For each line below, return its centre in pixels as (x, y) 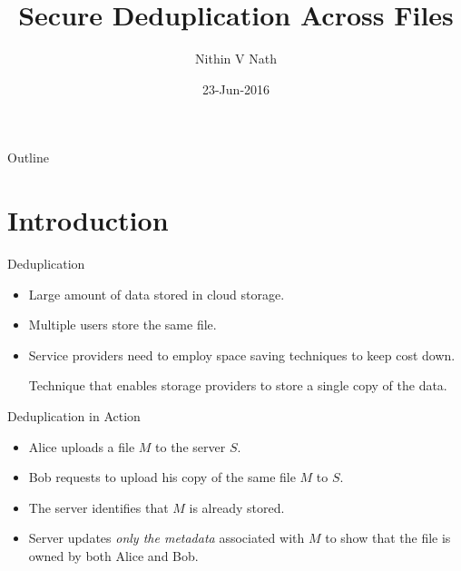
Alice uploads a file (82, 446)
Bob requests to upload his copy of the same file (162, 477)
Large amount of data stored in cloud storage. (157, 294)
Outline (28, 158)
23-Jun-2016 (236, 89)
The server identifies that (98, 507)
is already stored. (237, 507)
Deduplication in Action (74, 416)
